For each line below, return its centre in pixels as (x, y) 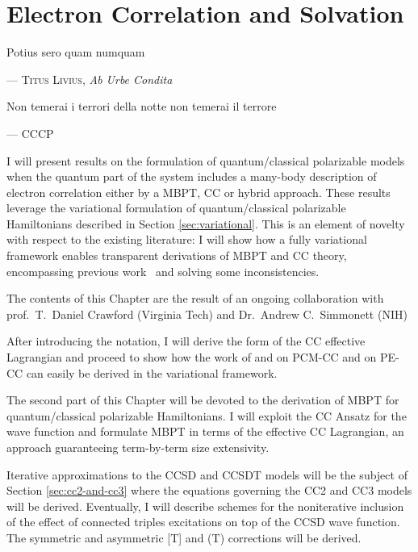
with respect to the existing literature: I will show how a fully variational (187, 239)
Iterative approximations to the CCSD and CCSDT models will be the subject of (207, 474)
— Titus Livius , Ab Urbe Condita (90, 79)
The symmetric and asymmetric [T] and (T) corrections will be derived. (184, 537)
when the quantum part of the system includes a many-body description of (192, 176)
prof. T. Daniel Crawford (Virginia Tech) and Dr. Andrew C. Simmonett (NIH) (207, 314)
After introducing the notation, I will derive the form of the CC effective (186, 341)
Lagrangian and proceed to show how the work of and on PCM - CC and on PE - (203, 357)
